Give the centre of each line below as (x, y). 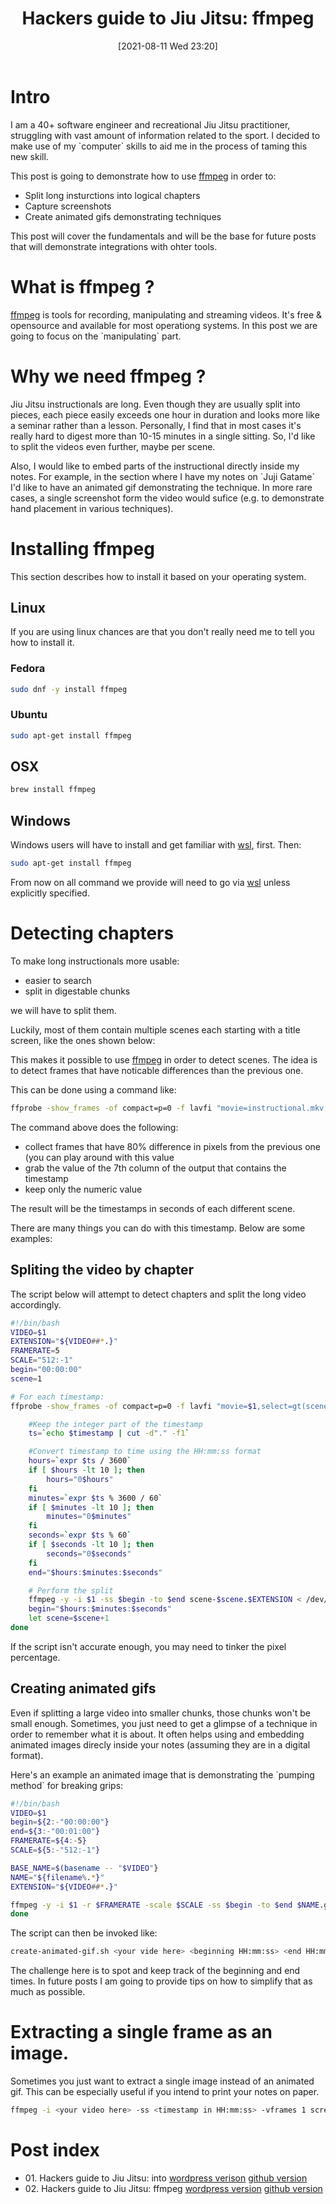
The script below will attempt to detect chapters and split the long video (158, 1294)
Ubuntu (29, 715)
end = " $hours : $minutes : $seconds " (95, 1572)
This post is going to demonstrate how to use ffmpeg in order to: (143, 176)
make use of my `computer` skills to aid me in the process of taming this (159, 146)
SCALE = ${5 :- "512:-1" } (55, 1850)
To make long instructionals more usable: (95, 961)
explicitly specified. (50, 893)
